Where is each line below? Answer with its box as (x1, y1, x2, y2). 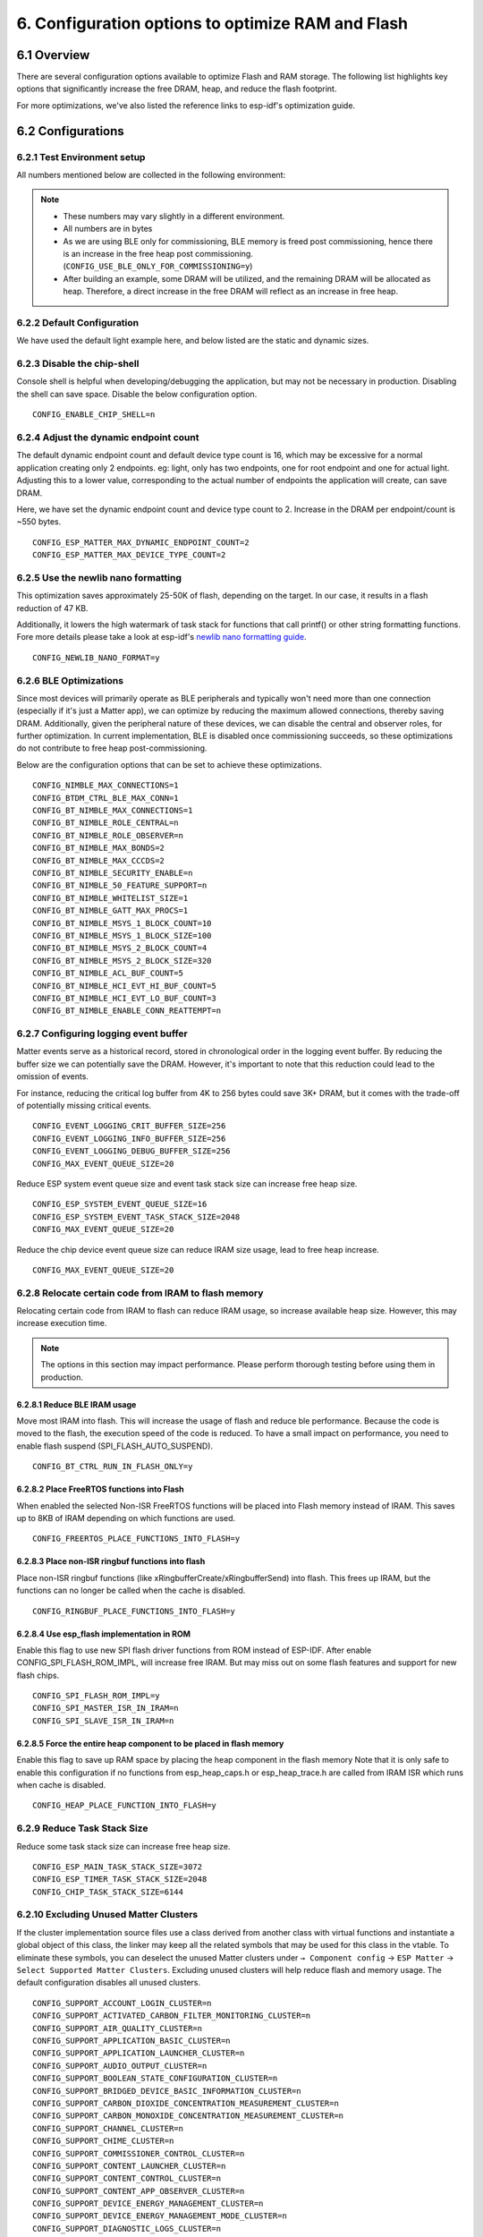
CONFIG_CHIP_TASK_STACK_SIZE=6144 (32, 1886, 183, 1897)
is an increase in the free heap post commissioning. (63, 248, 254, 259)
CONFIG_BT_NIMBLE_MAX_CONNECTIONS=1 (32, 805, 193, 816)
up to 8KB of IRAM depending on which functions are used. (16, 1512, 236, 1523)
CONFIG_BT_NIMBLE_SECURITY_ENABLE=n (32, 868, 193, 878)
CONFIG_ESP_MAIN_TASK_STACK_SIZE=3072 (32, 1861, 203, 1872)
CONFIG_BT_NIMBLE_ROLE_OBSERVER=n (32, 830, 183, 840)
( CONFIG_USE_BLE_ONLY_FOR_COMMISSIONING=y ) (63, 260, 253, 272)
